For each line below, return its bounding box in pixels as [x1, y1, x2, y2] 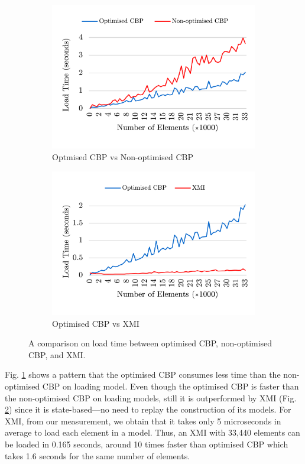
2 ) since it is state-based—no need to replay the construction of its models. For [5, 403, 291, 416]
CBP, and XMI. [28, 348, 86, 361]
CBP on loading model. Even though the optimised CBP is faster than [42, 380, 299, 392]
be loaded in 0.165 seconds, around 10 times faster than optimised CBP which [5, 438, 288, 450]
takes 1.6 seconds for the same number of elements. [5, 449, 190, 462]
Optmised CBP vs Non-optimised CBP [52, 151, 193, 163]
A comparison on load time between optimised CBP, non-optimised [28, 337, 272, 349]
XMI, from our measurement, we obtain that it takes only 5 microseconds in [5, 414, 281, 427]
